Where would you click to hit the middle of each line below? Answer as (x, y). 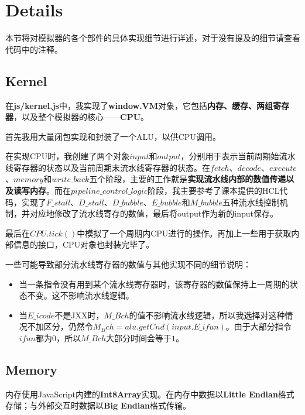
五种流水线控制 (251, 202)
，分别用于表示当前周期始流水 (238, 156)
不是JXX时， (79, 315)
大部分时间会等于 (138, 338)
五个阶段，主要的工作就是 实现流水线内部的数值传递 (188, 179)
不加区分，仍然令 (60, 326)
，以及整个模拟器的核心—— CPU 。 (81, 117)
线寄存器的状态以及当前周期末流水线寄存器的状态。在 (108, 167)
